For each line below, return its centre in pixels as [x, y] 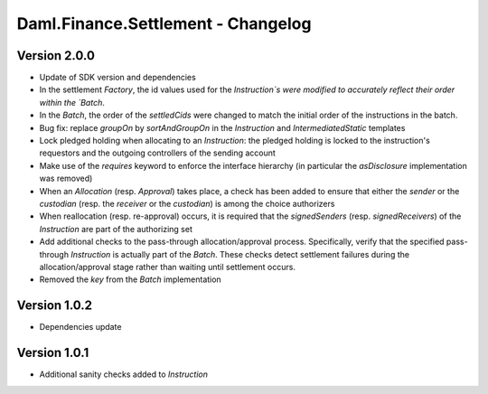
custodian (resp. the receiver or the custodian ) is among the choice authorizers [187, 203]
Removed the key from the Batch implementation [130, 279]
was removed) [66, 178]
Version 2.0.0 [56, 56]
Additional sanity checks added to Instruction [123, 374]
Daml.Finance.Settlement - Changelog [164, 23]
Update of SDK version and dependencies [117, 78]
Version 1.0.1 [53, 353]
